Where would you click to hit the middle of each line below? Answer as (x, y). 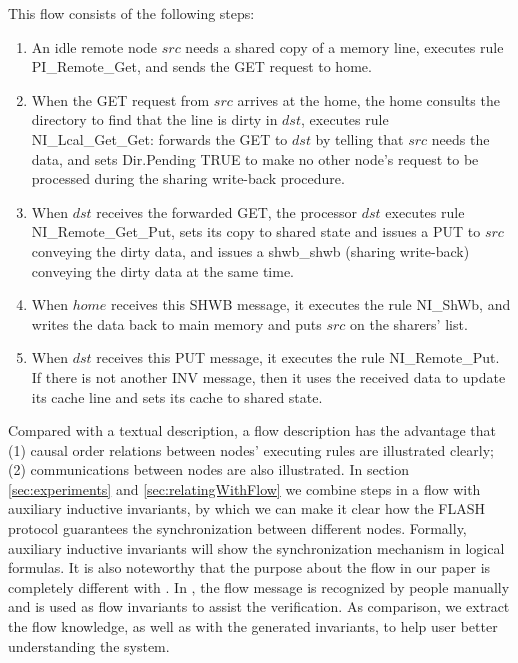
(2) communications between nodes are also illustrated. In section (208, 469)
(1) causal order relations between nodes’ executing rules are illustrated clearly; (251, 449)
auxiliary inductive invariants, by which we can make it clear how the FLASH (246, 508)
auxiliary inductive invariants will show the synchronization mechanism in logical (256, 547)
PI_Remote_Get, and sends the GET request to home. (201, 66)
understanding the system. (89, 645)
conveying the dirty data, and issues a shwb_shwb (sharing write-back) (250, 250)
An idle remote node (94, 46)
